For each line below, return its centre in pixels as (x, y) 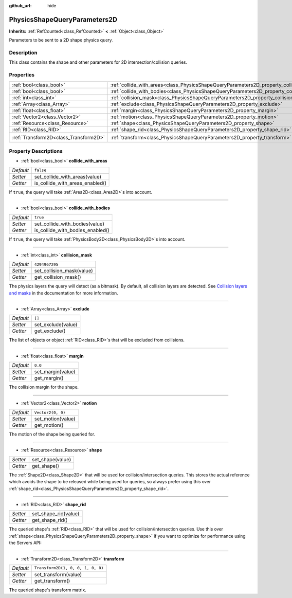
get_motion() (49, 425)
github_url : (20, 6)
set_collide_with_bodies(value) (69, 224)
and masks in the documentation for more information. (64, 293)
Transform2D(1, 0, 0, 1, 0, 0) (69, 568)
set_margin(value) (55, 372)
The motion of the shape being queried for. (52, 434)
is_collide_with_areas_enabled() (70, 183)
